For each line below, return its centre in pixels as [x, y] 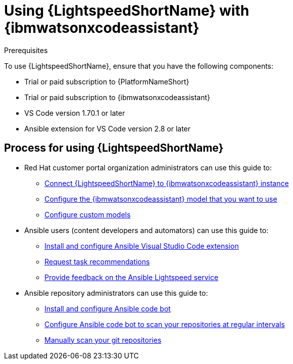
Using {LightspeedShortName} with [127, 11]
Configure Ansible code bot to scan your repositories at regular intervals [165, 324]
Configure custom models [88, 214]
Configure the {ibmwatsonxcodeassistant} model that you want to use [161, 199]
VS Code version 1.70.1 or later [75, 113]
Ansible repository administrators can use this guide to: [116, 293]
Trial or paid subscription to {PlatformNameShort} [107, 81]
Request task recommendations [97, 261]
